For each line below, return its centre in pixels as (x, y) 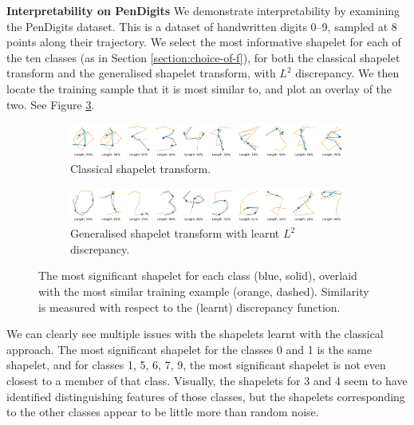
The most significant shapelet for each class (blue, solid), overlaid (198, 275)
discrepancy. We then (347, 73)
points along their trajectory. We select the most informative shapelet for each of (204, 42)
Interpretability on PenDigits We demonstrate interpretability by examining (203, 10)
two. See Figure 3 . (51, 104)
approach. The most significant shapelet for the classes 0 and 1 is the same (189, 349)
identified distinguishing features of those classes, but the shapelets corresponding (206, 396)
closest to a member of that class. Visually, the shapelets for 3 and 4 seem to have (207, 380)
